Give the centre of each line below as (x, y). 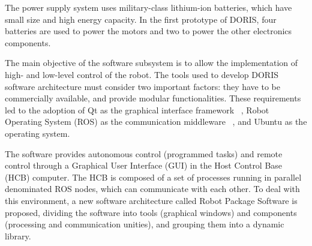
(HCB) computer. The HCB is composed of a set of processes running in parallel (153, 177)
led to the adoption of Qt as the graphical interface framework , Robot (137, 109)
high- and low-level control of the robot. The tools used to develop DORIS (142, 74)
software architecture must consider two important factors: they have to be (143, 86)
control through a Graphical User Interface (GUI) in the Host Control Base (144, 165)
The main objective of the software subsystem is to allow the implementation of (151, 63)
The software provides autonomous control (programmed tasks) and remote (144, 153)
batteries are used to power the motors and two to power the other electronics (148, 31)
